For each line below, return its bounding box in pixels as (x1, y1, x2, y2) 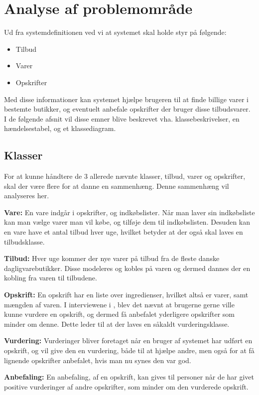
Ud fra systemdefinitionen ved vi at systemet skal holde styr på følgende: (4, 27, 227, 37)
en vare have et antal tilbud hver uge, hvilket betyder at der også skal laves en (4, 227, 243, 237)
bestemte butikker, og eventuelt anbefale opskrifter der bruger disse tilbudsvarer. (4, 104, 251, 114)
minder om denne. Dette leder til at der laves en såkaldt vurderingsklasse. (4, 318, 230, 329)
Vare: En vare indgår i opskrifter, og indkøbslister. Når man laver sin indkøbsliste (4, 207, 255, 217)
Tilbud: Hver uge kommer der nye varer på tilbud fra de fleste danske (4, 253, 220, 263)
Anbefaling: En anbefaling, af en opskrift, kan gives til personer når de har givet (4, 372, 255, 382)
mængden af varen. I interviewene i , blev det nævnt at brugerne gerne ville (4, 299, 235, 309)
